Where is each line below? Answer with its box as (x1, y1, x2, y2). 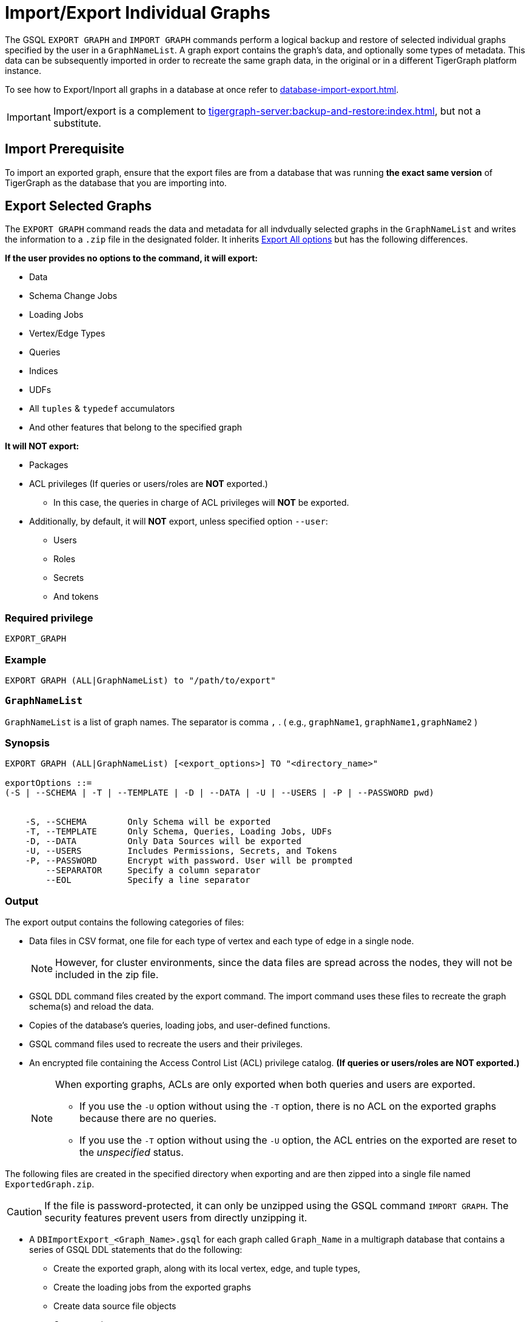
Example (5, 653, 47, 666)
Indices (29, 366, 58, 377)
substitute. (53, 116, 101, 129)
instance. (5, 65, 42, 76)
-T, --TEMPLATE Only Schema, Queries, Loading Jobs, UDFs (25, 827, 332, 837)
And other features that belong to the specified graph (29, 422, 242, 433)
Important (7, 110, 51, 123)
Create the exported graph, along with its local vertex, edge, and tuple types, (53, 1263, 360, 1274)
